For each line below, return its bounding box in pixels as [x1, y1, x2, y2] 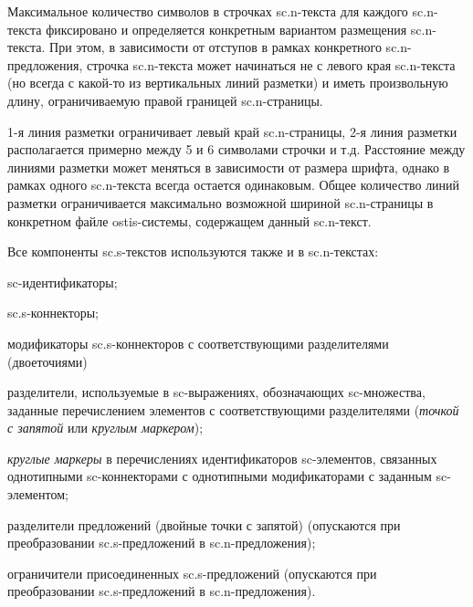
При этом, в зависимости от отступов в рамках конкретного [49, 37, 382, 57]
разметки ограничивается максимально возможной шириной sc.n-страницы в [7, 193, 434, 212]
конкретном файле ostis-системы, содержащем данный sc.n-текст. [7, 211, 372, 230]
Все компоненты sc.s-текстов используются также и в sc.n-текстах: [7, 242, 379, 261]
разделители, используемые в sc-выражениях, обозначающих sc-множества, [7, 382, 426, 402]
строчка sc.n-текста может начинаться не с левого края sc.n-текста [86, 55, 456, 74]
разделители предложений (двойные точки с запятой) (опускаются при [7, 515, 401, 534]
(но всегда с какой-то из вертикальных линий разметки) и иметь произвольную [7, 73, 448, 92]
